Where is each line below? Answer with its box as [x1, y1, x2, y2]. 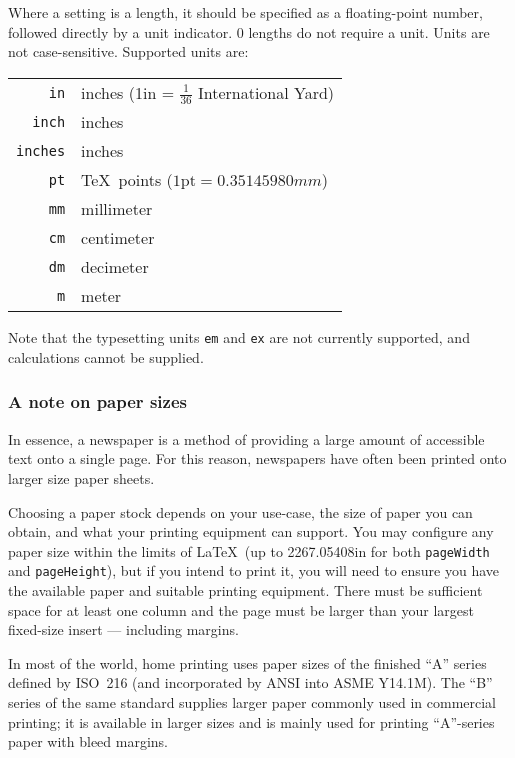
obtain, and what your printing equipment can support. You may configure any [8, 521, 494, 542]
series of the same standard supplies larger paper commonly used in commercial [8, 692, 497, 713]
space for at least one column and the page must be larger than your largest [8, 599, 474, 620]
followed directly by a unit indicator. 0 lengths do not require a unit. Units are [8, 21, 490, 42]
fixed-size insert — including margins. [8, 619, 239, 640]
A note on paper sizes [8, 389, 187, 414]
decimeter [81, 255, 149, 279]
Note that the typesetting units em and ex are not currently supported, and [8, 327, 470, 348]
